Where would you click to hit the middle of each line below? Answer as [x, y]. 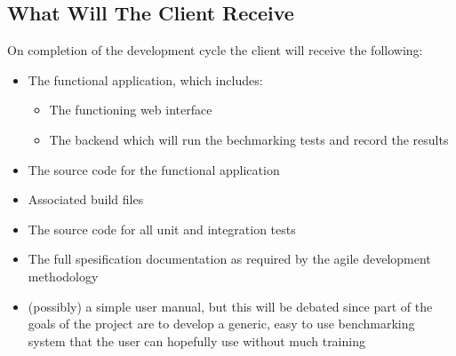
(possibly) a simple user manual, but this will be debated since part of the [230, 306]
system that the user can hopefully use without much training [196, 340]
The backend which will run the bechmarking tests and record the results [249, 139]
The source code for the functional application [154, 169]
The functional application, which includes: [145, 79]
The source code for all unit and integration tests [162, 229]
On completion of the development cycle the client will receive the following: [215, 50]
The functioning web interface [131, 110]
